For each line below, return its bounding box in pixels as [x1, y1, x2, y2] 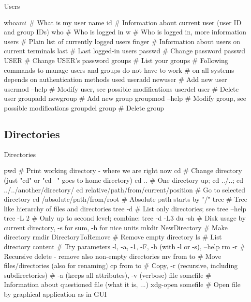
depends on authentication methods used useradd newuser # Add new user [4, 74, 227, 84]
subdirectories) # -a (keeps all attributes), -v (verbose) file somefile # [4, 270, 211, 280]
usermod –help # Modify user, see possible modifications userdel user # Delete [4, 83, 239, 94]
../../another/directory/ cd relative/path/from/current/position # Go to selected [4, 184, 246, 194]
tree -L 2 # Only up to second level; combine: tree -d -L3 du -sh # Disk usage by [4, 213, 246, 223]
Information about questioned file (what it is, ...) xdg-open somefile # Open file [4, 279, 241, 289]
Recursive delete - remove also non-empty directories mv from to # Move [4, 251, 221, 261]
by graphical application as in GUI [4, 289, 107, 299]
